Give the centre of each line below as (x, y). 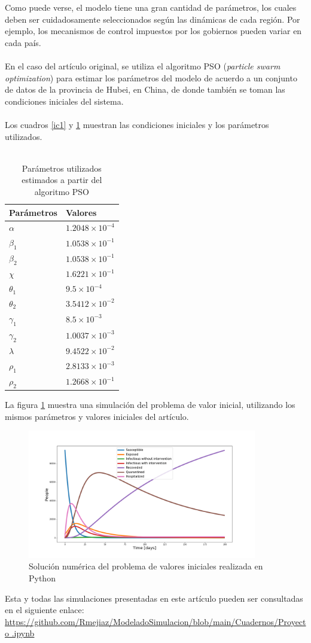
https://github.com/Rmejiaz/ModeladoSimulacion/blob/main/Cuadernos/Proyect (155, 621)
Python (42, 578)
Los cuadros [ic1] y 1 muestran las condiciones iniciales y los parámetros (137, 124)
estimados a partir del (62, 180)
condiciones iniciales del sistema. (64, 101)
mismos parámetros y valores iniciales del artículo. (97, 416)
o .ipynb (20, 633)
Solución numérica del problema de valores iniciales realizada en (146, 566)
